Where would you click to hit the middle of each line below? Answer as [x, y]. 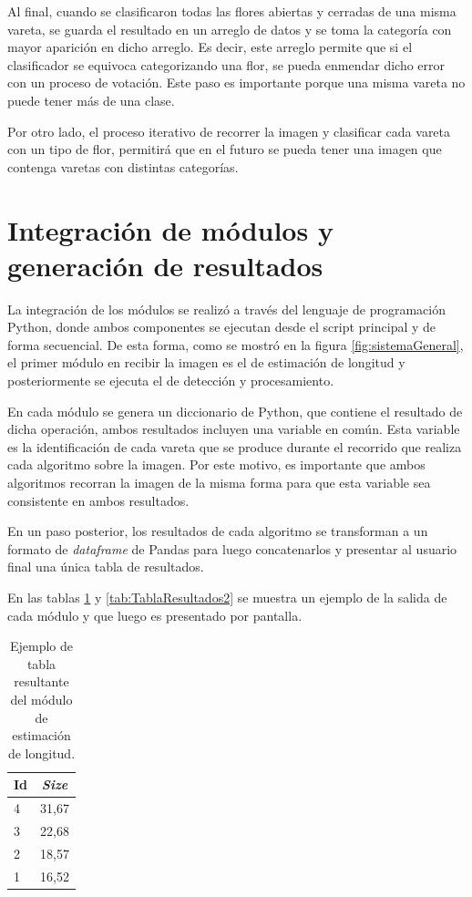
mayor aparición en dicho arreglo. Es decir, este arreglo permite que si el [210, 47]
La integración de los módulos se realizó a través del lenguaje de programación [226, 309]
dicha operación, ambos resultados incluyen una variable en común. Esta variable [234, 429]
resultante [41, 681]
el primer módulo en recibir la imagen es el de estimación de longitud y [206, 362]
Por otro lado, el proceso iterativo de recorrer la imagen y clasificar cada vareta [229, 131]
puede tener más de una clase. [91, 100]
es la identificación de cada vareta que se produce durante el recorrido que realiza [235, 446]
